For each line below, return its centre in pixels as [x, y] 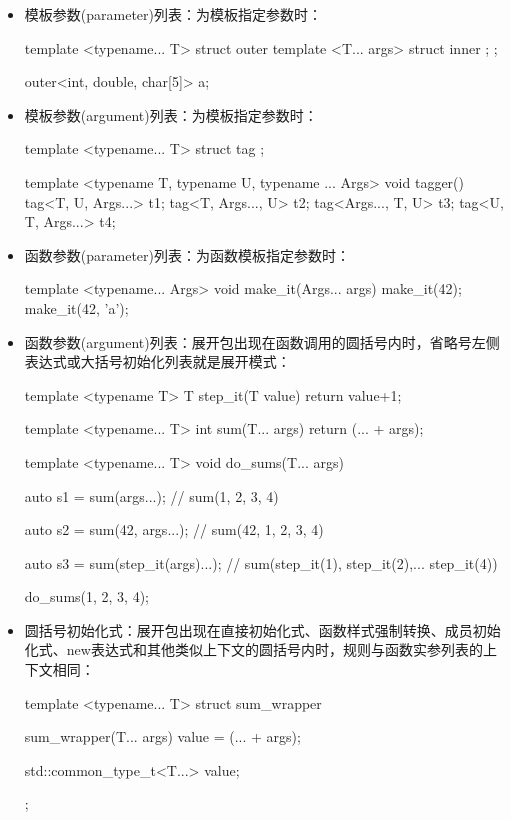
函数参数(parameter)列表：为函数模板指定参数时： [187, 254]
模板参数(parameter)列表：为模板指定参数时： [173, 14]
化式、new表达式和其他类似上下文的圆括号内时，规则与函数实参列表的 [253, 649]
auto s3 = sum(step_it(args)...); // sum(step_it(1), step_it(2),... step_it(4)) [261, 562]
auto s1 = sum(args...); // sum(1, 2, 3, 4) [151, 495]
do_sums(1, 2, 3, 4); [87, 596]
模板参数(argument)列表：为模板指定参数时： [171, 114]
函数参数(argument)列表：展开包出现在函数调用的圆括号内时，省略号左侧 [262, 341]
